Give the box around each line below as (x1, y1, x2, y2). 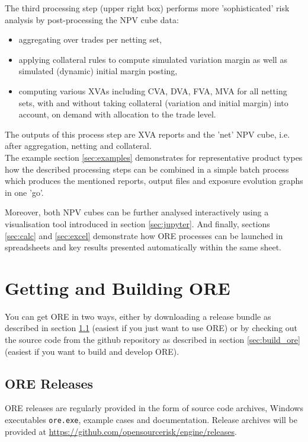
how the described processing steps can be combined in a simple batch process (5, 163, 289, 175)
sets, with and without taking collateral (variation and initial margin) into (18, 96, 288, 109)
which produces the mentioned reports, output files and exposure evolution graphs (5, 174, 303, 187)
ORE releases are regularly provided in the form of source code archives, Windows (5, 402, 303, 414)
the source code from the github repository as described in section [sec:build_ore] (5, 333, 300, 345)
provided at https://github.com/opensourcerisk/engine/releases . (5, 425, 237, 437)
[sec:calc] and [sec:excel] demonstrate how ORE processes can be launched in (5, 229, 283, 241)
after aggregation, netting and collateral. (5, 139, 152, 152)
